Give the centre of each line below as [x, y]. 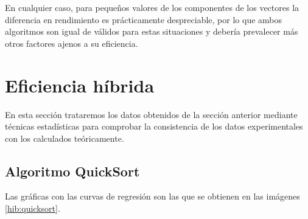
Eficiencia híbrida [80, 85]
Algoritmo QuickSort [72, 171]
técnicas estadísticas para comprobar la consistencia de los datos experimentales [154, 126]
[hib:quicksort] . [33, 208]
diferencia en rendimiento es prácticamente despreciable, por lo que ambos [144, 19]
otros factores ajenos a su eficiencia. [72, 43]
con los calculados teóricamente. [65, 138]
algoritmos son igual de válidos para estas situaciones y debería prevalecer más [152, 31]
